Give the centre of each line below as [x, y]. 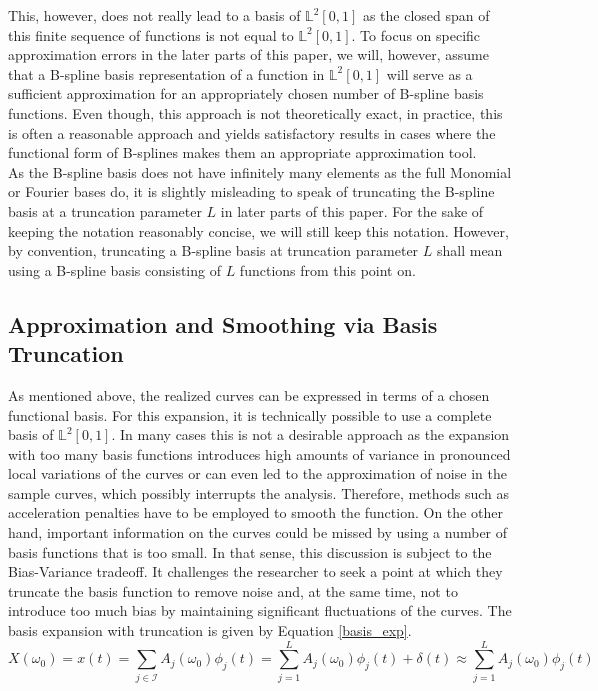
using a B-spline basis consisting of [114, 269]
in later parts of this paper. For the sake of [352, 210]
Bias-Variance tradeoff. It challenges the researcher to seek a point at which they [255, 571]
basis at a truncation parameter [105, 210]
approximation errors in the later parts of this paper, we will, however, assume [248, 54]
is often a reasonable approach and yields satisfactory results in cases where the [252, 132]
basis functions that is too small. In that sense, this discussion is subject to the [250, 551]
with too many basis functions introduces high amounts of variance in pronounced [259, 453]
